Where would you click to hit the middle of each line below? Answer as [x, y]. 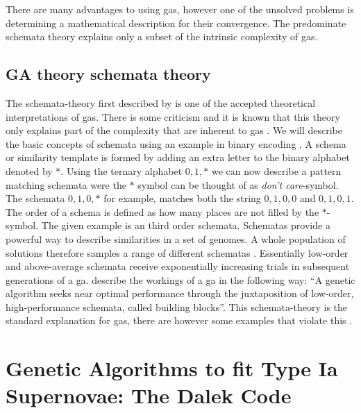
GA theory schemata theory [108, 74]
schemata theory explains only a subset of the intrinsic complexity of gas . [162, 36]
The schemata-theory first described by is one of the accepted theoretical [161, 102]
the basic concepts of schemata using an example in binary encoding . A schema [176, 143]
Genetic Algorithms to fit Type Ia [172, 368]
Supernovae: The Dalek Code [149, 395]
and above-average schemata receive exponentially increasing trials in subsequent [178, 266]
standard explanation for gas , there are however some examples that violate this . [179, 320]
